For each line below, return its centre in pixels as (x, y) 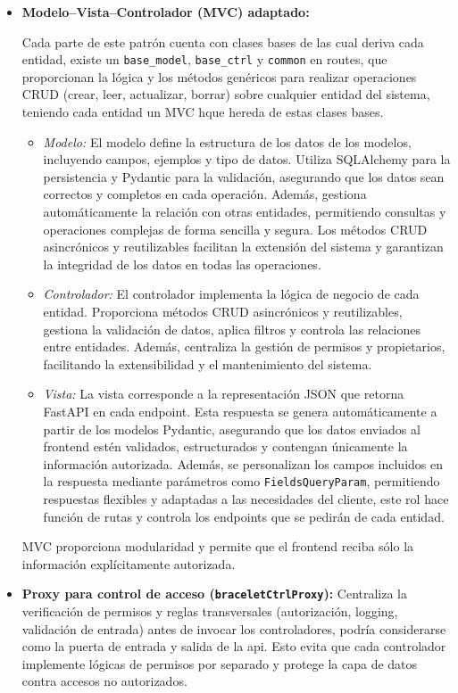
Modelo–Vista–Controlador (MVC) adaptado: (166, 12)
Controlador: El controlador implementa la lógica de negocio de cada (231, 294)
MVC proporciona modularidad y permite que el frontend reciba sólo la (218, 546)
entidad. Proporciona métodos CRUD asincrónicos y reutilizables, (223, 311)
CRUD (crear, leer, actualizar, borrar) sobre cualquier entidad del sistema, (226, 94)
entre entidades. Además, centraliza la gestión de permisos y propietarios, (244, 346)
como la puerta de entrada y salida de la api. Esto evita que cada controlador (234, 646)
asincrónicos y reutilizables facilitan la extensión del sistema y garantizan (243, 247)
